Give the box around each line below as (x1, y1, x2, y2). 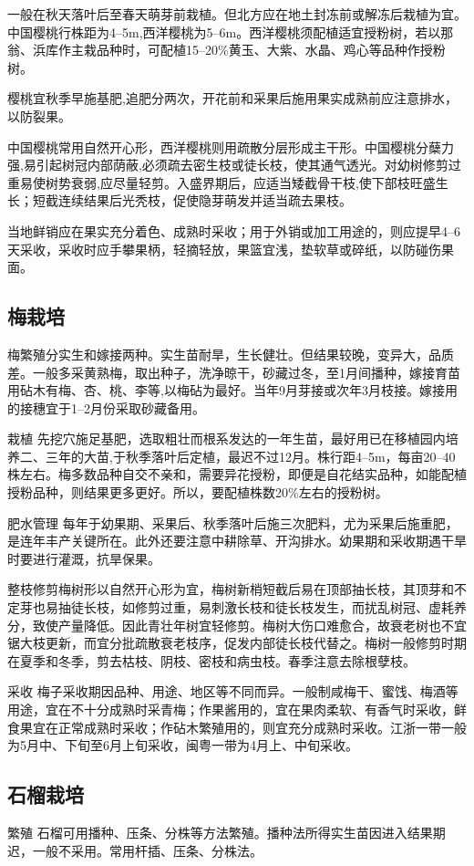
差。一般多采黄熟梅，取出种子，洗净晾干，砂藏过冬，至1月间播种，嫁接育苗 (7, 362, 460, 381)
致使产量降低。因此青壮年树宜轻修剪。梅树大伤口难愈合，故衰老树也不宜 (32, 615, 467, 634)
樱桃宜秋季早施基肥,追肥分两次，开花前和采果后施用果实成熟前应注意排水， (7, 89, 458, 108)
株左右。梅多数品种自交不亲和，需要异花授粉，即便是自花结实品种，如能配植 (7, 464, 467, 484)
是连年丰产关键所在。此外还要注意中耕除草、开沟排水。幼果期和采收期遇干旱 (7, 531, 467, 550)
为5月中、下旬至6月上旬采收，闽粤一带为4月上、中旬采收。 (7, 736, 358, 755)
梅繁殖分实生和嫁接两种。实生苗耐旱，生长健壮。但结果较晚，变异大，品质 (7, 344, 454, 363)
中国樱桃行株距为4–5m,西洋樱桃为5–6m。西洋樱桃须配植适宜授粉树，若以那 (7, 22, 454, 41)
